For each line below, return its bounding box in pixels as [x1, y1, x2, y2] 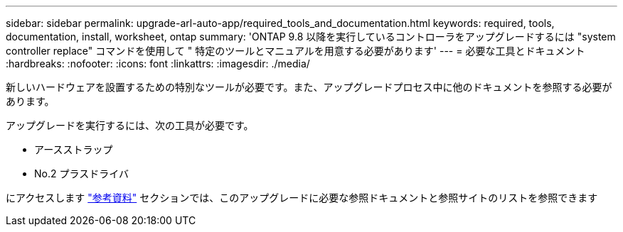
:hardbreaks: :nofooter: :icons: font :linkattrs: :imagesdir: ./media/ [6, 57, 310, 70]
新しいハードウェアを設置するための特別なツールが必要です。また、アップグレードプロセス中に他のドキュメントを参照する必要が [6, 81, 612, 93]
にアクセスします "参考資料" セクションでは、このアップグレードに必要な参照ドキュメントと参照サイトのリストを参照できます [6, 192, 598, 204]
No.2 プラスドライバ [34, 167, 129, 179]
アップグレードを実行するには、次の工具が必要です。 [6, 119, 254, 131]
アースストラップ [34, 143, 113, 155]
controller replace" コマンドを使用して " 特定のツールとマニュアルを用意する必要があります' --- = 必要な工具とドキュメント [6, 45, 585, 57]
